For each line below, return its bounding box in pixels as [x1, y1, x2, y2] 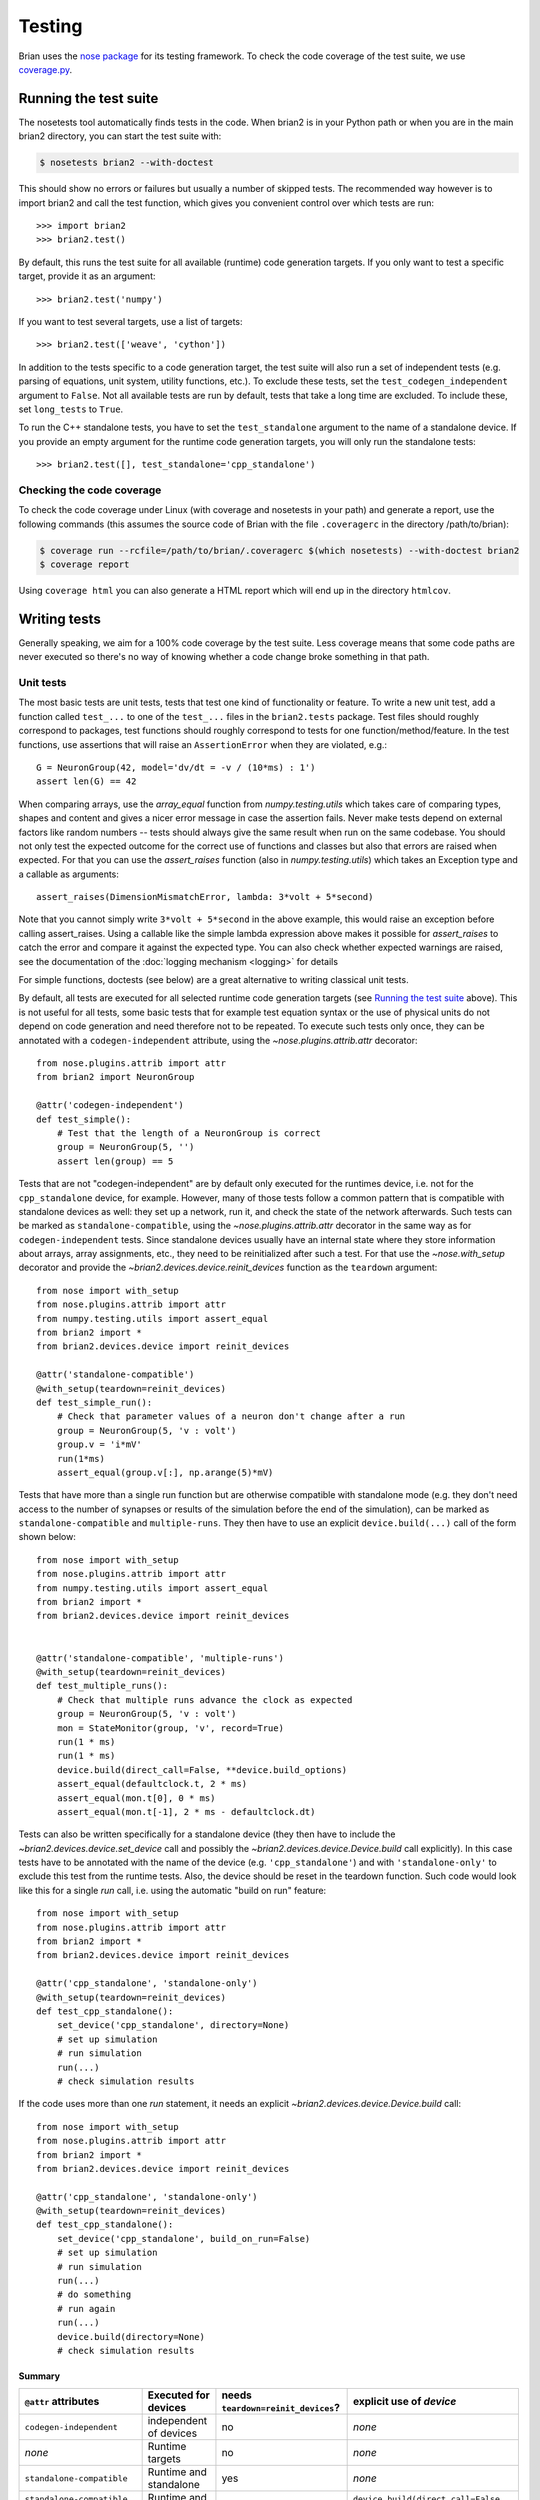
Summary [18, 2370, 60, 2382]
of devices [147, 2426, 198, 2440]
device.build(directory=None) [56, 2331, 205, 2342]
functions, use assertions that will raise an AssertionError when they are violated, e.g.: [18, 738, 388, 750]
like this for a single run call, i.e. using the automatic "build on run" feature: [18, 1884, 327, 1896]
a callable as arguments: [18, 868, 120, 880]
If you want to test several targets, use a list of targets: [18, 315, 244, 327]
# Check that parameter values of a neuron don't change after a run [56, 1411, 406, 1422]
